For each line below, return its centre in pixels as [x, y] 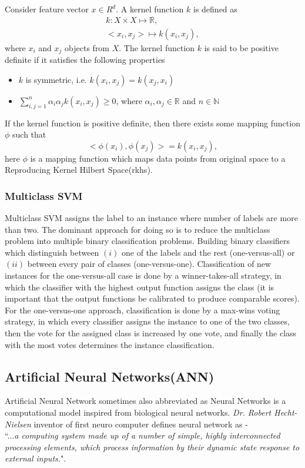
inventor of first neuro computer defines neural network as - [141, 424]
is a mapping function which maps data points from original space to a [158, 158]
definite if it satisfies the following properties [85, 60]
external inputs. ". [36, 458]
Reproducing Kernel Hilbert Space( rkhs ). [79, 170]
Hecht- [286, 412]
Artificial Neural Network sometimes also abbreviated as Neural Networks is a [145, 401]
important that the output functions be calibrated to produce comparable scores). [152, 298]
